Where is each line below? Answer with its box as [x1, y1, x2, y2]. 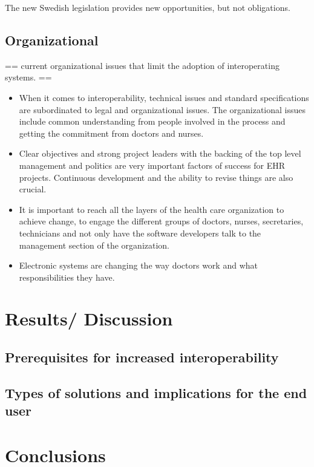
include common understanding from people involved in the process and [19, 115, 286, 128]
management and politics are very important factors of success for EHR [19, 158, 286, 171]
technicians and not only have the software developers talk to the [19, 226, 261, 239]
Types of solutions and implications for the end [5, 383, 307, 402]
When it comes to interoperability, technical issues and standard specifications [19, 91, 309, 103]
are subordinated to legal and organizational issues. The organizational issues [19, 103, 306, 116]
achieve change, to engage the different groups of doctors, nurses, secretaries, [19, 215, 304, 227]
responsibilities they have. [19, 270, 115, 283]
